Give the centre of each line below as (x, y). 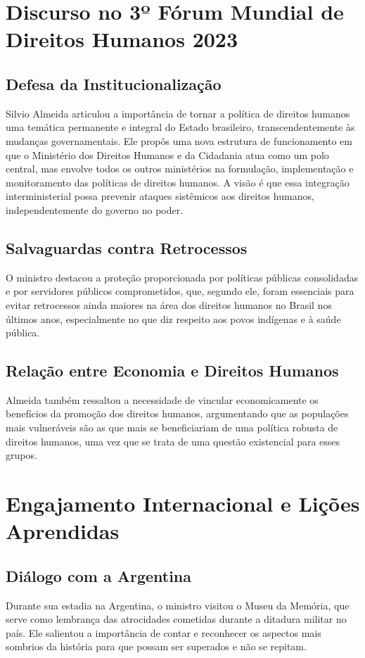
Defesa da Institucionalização (114, 83)
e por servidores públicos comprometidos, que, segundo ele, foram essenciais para (180, 291)
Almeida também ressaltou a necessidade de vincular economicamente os (162, 399)
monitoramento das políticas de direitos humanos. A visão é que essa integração (178, 182)
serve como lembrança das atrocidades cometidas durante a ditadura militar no (176, 619)
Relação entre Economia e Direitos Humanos (172, 371)
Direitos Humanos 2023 (122, 39)
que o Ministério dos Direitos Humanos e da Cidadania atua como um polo (167, 154)
